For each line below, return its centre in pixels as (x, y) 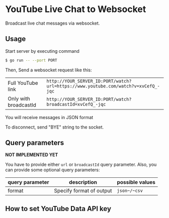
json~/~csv (130, 191)
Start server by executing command (42, 51)
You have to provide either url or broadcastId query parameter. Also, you (81, 165)
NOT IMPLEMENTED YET (32, 155)
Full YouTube (23, 83)
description (83, 182)
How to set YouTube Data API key (58, 209)
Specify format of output (83, 191)
